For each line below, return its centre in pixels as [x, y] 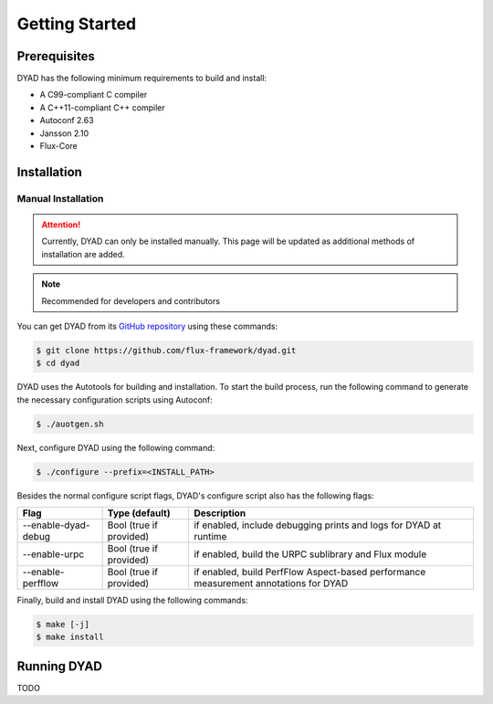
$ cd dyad [58, 363]
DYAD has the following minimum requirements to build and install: [142, 79]
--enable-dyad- [56, 525]
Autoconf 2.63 [67, 121]
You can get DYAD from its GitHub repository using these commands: [147, 326]
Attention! [61, 225]
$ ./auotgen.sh [70, 424]
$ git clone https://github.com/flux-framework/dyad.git [166, 350]
